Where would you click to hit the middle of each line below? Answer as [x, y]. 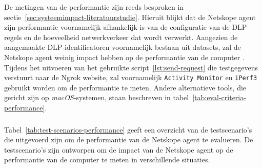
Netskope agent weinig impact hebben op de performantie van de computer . [124, 57]
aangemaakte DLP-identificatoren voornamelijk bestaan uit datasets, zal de [123, 47]
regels [13, 37]
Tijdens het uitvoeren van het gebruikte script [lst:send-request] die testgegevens [131, 67]
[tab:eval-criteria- [219, 97]
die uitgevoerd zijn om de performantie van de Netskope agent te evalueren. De [129, 139]
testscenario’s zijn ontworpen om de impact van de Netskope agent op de [119, 149]
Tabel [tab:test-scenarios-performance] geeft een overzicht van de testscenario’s [128, 129]
